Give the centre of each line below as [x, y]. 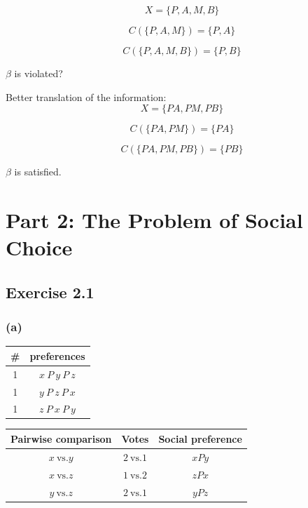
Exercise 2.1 [50, 292]
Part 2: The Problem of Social [154, 219]
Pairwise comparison [61, 438]
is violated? [38, 73]
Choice [39, 247]
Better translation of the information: [86, 96]
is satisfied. [38, 172]
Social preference [200, 438]
